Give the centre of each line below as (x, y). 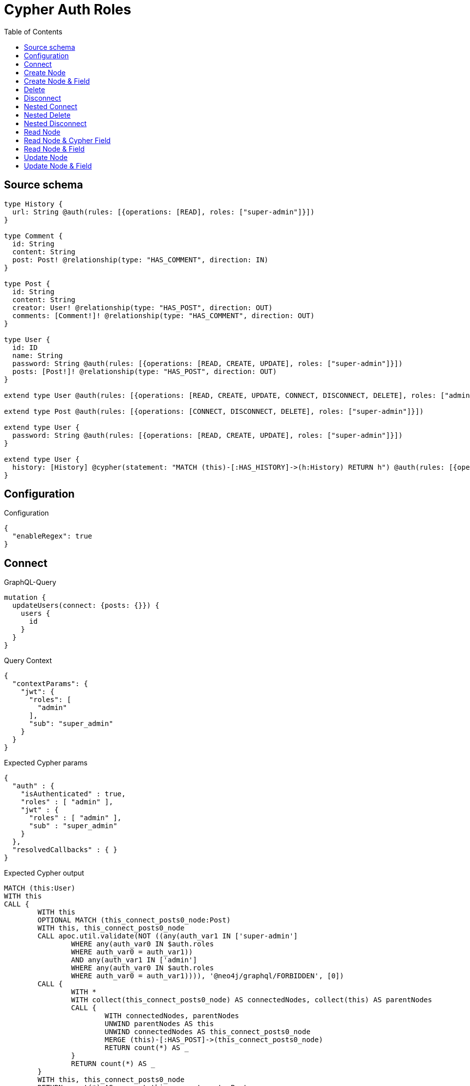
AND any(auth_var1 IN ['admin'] (134, 960)
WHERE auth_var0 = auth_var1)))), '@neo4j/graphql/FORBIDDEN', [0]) (207, 976)
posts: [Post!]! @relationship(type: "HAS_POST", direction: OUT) (144, 371)
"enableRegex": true (52, 536)
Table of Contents (33, 31)
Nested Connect (51, 106)
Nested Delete (47, 115)
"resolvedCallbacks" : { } (65, 850)
